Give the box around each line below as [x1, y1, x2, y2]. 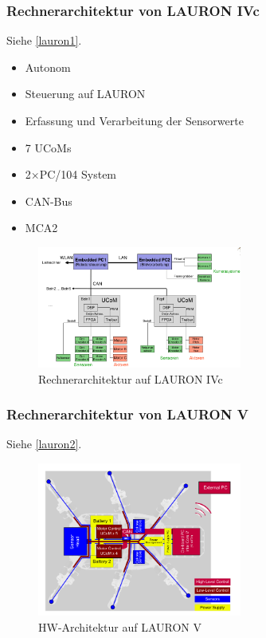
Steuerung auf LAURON [25, 85, 146, 102]
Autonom [25, 58, 71, 75]
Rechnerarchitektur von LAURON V [6, 404, 248, 424]
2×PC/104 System [25, 166, 117, 183]
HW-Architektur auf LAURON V [38, 618, 202, 635]
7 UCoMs [25, 139, 72, 156]
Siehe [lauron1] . [6, 32, 82, 49]
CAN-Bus [25, 192, 72, 209]
